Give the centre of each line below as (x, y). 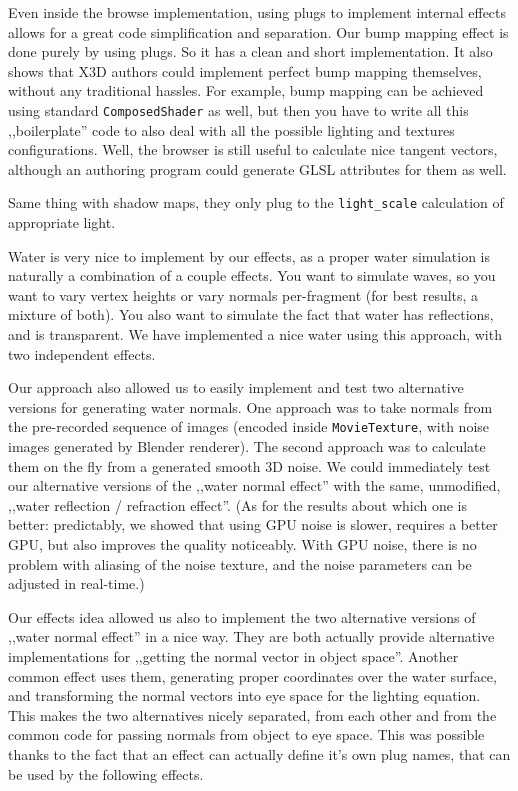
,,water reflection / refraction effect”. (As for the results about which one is (238, 504)
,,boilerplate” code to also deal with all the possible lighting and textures (231, 129)
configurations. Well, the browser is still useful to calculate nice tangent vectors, (253, 149)
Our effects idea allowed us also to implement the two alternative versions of (242, 616)
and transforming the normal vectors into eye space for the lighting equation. (244, 695)
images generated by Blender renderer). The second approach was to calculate (247, 446)
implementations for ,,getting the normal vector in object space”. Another (233, 656)
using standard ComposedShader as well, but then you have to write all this (238, 109)
